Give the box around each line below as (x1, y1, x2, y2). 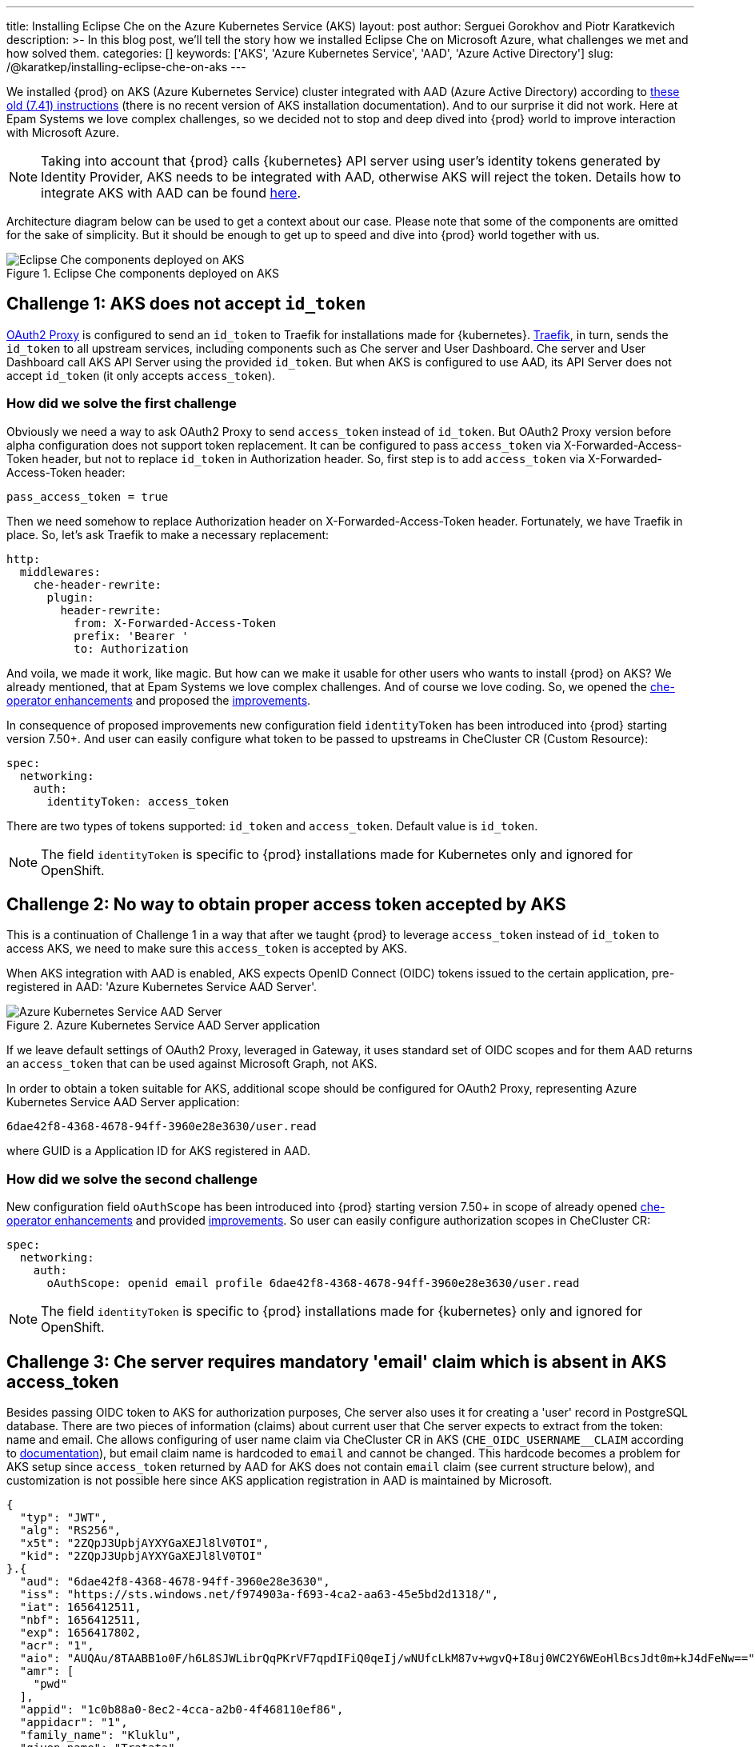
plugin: (46, 590, 94, 604)
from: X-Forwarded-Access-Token (74, 616, 277, 630)
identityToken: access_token (46, 794, 230, 808)
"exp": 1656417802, (19, 1626, 142, 1640)
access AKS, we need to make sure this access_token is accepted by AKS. (6, 941, 408, 956)
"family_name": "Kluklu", (19, 1729, 182, 1742)
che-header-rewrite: (33, 578, 162, 591)
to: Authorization (74, 642, 189, 655)
